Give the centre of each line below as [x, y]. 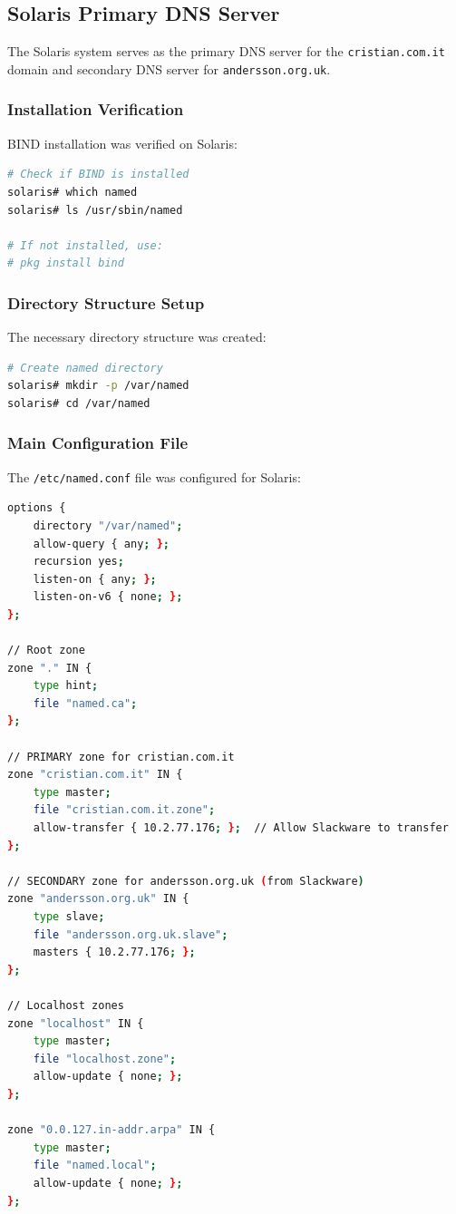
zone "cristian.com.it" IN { [95, 775]
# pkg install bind [66, 263]
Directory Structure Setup [106, 302]
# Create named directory [85, 368]
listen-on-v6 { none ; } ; [108, 597]
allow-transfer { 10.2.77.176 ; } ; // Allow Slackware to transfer [241, 828]
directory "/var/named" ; [108, 525]
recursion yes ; [78, 562]
